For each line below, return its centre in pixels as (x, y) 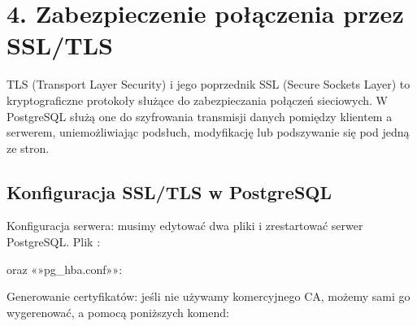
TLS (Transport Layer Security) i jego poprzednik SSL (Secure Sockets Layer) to (208, 84)
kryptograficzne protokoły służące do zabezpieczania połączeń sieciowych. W (197, 100)
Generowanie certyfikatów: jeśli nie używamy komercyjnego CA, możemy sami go (208, 296)
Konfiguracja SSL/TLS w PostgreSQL (169, 191)
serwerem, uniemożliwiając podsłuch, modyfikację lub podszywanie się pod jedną (208, 132)
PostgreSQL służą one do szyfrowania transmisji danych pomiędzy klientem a (200, 116)
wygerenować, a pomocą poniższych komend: (118, 312)
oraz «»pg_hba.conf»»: (65, 269)
